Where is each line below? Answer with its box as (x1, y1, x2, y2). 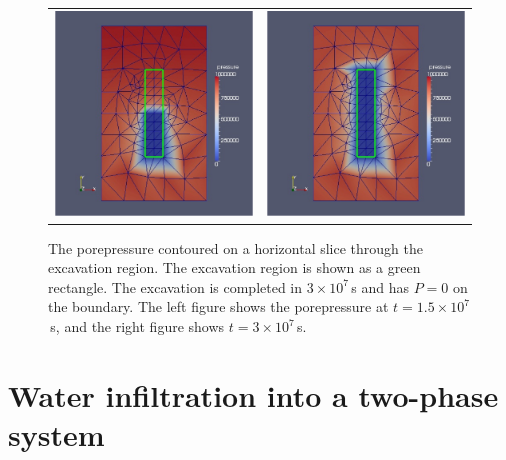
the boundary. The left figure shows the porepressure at (48, 296, 389, 317)
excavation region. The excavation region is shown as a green (48, 257, 421, 278)
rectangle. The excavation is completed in (48, 276, 303, 297)
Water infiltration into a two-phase (8, 374, 499, 415)
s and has (351, 276, 409, 297)
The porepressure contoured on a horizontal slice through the (48, 237, 423, 258)
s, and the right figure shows (50, 316, 225, 337)
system (8, 413, 105, 454)
